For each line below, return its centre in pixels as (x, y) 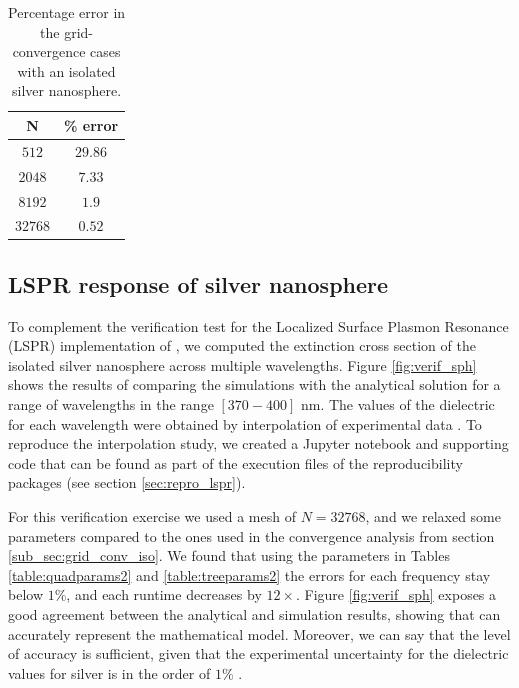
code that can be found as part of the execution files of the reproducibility (235, 462)
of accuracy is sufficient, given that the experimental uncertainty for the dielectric (258, 653)
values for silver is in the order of (109, 672)
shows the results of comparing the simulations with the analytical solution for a (254, 384)
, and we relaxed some (433, 515)
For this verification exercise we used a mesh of (152, 515)
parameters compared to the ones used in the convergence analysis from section (251, 535)
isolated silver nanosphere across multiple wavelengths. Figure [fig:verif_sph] (242, 364)
